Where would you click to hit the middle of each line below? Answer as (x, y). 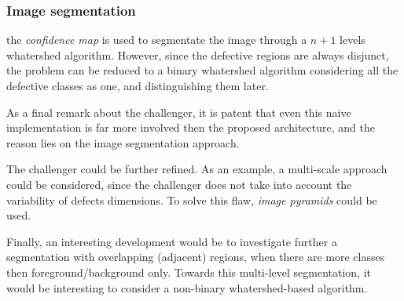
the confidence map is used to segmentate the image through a (157, 40)
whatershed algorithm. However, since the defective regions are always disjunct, (198, 54)
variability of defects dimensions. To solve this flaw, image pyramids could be (192, 199)
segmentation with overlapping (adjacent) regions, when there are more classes (196, 257)
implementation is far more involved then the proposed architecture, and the (191, 127)
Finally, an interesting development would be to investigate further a (172, 241)
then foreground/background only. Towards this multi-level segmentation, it (189, 272)
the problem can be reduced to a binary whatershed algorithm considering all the (202, 70)
